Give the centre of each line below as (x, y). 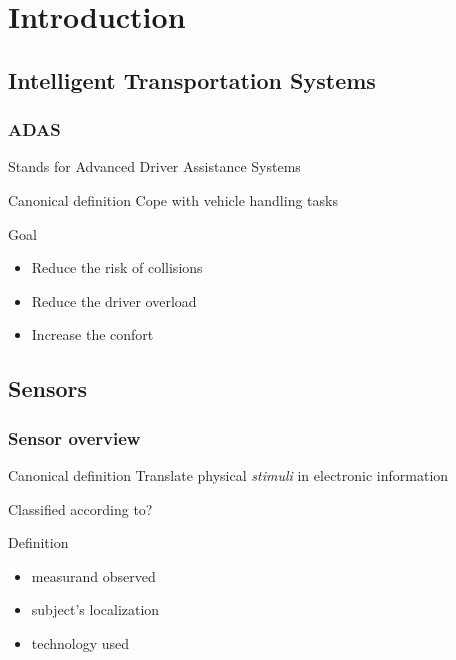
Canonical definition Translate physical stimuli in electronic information (228, 474)
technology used (80, 642)
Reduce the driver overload (114, 300)
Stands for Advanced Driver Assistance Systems (154, 166)
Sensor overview (74, 437)
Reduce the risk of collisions (117, 267)
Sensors (48, 388)
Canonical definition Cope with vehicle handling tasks (173, 199)
